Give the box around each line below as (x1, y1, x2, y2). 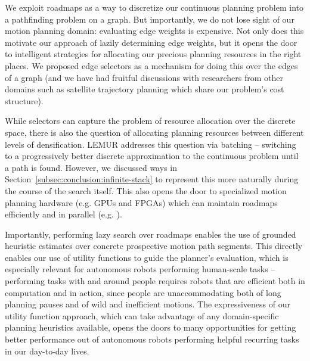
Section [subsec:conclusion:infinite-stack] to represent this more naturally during (5, 173, 299, 185)
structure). (5, 94, 44, 107)
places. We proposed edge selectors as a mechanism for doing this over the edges (5, 59, 298, 71)
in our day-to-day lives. (5, 344, 89, 357)
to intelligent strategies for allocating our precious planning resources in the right (5, 48, 302, 60)
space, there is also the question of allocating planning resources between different (5, 126, 304, 138)
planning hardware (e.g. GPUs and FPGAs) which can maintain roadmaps (5, 196, 278, 208)
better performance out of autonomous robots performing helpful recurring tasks (5, 333, 299, 346)
